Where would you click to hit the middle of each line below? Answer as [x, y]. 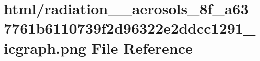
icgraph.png [45, 48]
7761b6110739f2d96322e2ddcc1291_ [130, 28]
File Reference [142, 48]
